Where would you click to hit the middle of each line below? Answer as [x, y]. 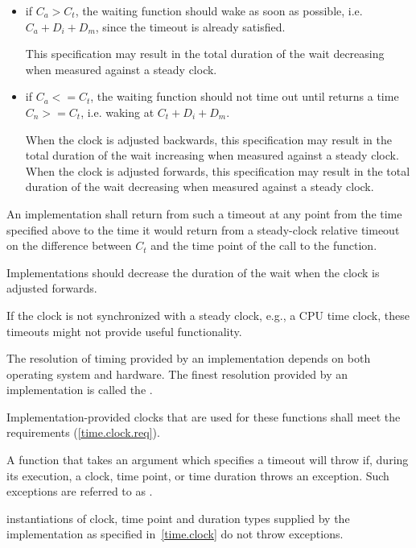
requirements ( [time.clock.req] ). [83, 432]
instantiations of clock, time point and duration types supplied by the [178, 518]
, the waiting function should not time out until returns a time [245, 96]
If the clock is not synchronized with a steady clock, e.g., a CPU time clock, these [208, 315]
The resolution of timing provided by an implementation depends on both [189, 358]
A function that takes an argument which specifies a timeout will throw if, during [208, 460]
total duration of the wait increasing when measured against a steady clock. [212, 155]
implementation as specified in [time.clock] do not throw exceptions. [175, 534]
